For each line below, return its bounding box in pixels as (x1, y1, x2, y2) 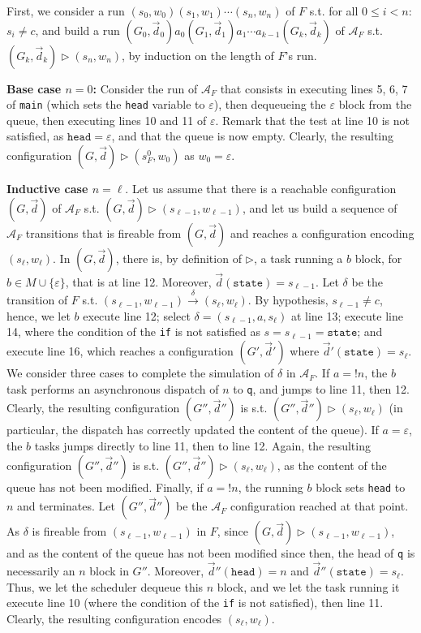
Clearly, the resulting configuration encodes (6, 609, 222, 627)
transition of (6, 291, 68, 308)
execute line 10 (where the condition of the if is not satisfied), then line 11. (6, 594, 384, 611)
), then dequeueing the (213, 96, 326, 113)
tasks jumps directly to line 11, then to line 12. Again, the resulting (34, 437, 371, 454)
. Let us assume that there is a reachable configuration (125, 180, 397, 197)
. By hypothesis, (247, 291, 329, 308)
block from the (338, 96, 412, 113)
